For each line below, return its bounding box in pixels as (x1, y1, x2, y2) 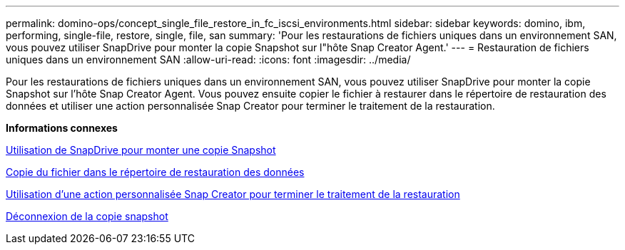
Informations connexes (6, 122, 118, 134)
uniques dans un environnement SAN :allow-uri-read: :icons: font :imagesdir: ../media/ (6, 53, 411, 66)
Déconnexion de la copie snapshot (6, 210, 168, 222)
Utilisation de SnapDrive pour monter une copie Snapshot (6, 144, 276, 156)
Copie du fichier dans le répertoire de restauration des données (6, 166, 305, 178)
